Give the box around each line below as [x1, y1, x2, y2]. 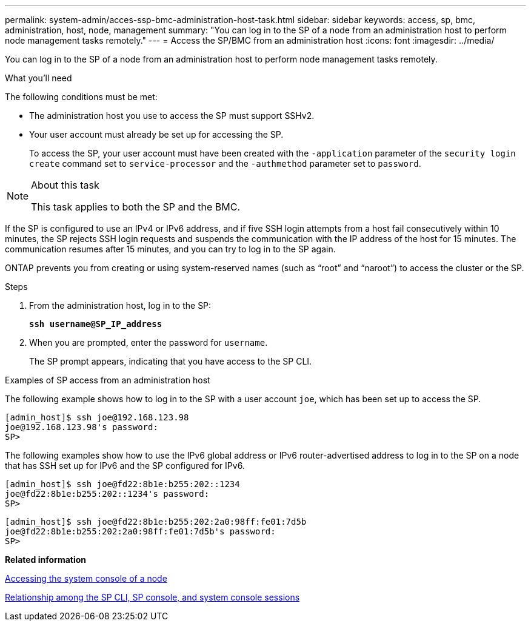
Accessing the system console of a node [5, 573, 167, 584]
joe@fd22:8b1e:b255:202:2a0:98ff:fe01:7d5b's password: [5, 527, 276, 536]
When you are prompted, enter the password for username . [29, 337, 268, 348]
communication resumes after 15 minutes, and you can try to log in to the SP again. [5, 244, 336, 254]
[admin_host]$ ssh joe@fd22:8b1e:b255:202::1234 [5, 479, 240, 489]
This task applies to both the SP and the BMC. [31, 201, 241, 213]
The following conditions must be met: [5, 92, 158, 102]
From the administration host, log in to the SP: [29, 300, 212, 311]
